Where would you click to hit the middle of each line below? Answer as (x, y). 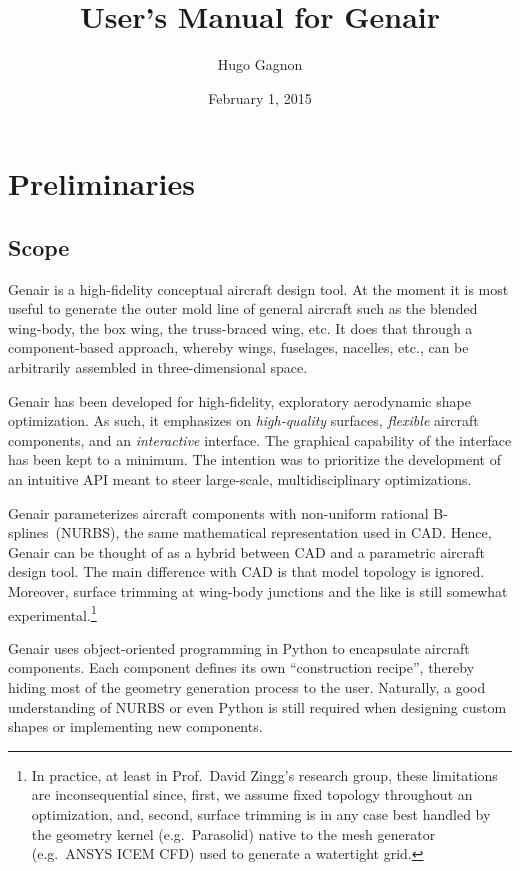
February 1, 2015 (260, 97)
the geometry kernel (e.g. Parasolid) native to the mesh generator (233, 833)
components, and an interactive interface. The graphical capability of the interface (260, 439)
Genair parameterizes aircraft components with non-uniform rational (218, 512)
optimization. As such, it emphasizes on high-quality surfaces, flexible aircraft (243, 420)
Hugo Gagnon (260, 64)
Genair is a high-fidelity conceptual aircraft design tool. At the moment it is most (258, 288)
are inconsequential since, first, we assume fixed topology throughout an (252, 794)
